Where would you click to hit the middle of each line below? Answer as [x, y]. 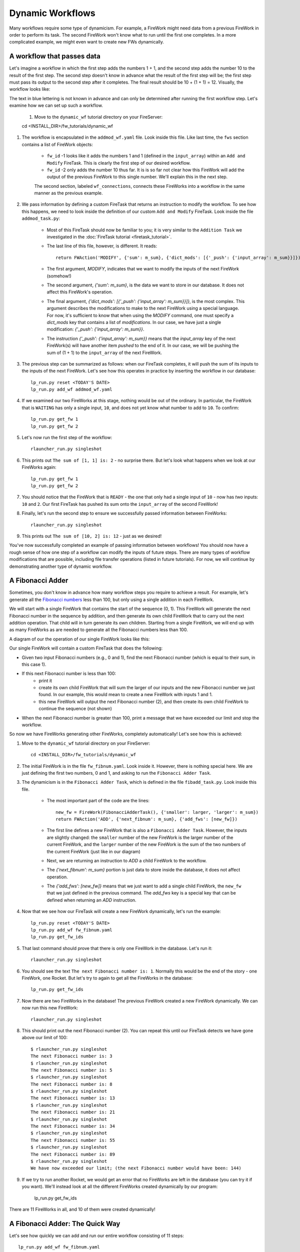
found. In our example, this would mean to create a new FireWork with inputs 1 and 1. [126, 695]
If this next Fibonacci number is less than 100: [69, 674]
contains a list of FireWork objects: [57, 144]
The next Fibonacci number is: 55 [73, 1140]
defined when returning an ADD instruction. [92, 900]
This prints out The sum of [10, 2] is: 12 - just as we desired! [92, 536]
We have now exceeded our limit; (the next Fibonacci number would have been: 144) [136, 1168]
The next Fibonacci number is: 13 [73, 1098]
